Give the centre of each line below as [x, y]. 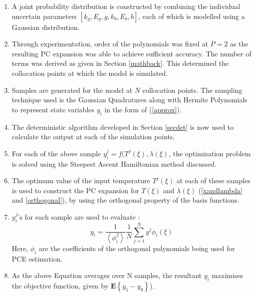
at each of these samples [213, 180]
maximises [228, 275]
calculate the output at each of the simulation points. [93, 137]
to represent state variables [53, 109]
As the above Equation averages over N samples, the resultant [107, 275]
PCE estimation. [37, 258]
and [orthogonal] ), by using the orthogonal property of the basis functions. [126, 200]
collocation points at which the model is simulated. [90, 73]
